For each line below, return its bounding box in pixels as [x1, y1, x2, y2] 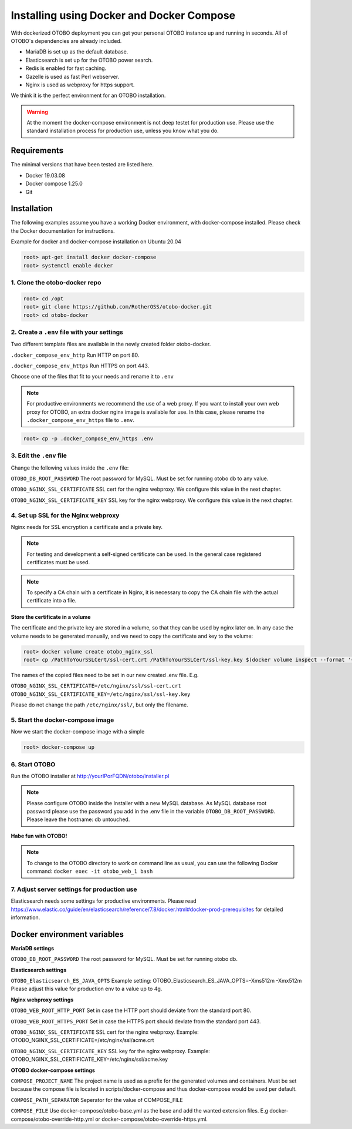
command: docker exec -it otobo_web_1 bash [26, 867, 153, 875]
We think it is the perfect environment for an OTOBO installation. [11, 92, 166, 99]
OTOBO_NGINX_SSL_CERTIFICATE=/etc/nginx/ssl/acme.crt [11, 1037, 154, 1044]
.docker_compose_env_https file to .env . [26, 416, 135, 423]
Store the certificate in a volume [11, 613, 91, 620]
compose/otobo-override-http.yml [11, 1115, 94, 1123]
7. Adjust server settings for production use [11, 885, 137, 893]
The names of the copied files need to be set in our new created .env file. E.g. [11, 671, 199, 678]
